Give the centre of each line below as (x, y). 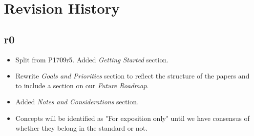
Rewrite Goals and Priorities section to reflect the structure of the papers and (132, 76)
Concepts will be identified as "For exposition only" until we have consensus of (132, 118)
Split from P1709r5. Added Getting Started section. (92, 59)
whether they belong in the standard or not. (81, 127)
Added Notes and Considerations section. (77, 102)
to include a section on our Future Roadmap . (82, 85)
